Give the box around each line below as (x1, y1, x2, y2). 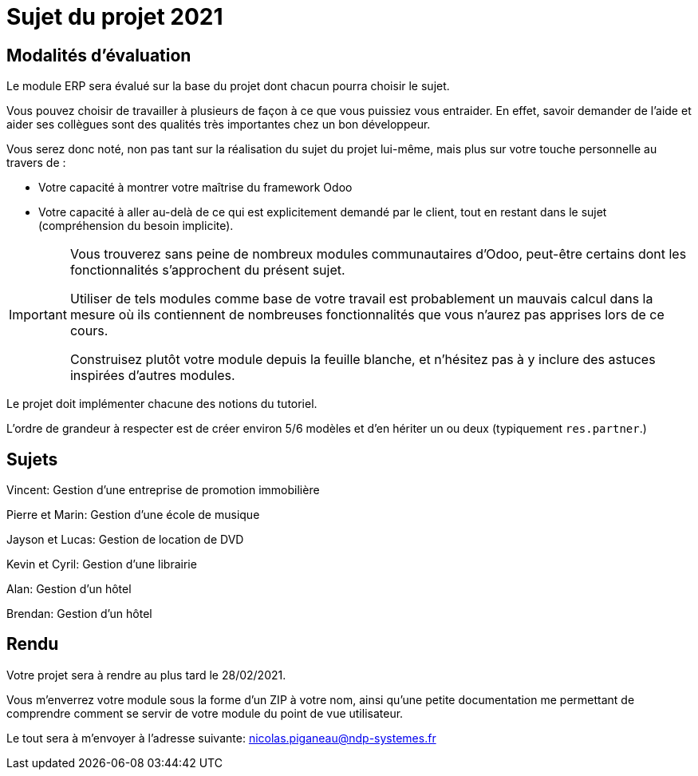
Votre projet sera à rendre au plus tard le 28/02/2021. (6, 667, 286, 682)
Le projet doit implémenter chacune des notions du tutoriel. (6, 397, 317, 411)
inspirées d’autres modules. (69, 367, 235, 384)
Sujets (6, 449, 58, 469)
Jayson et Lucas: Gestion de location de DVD (6, 533, 244, 547)
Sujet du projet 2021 (6, 3, 223, 30)
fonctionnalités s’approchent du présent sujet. (69, 262, 345, 279)
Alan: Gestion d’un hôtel (6, 582, 132, 596)
